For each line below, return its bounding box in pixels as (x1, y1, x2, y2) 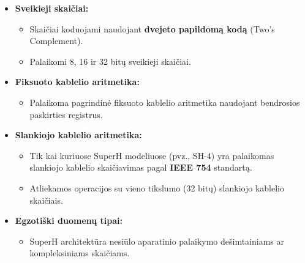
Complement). (29, 34, 83, 47)
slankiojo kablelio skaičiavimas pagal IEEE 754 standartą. (29, 161, 252, 174)
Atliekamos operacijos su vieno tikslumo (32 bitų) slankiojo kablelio (29, 181, 284, 194)
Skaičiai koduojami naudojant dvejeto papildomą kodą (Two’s (29, 22, 275, 35)
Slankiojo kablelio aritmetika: (15, 128, 142, 141)
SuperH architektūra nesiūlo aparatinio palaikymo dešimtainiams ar (29, 234, 285, 247)
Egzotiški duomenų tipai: (15, 214, 123, 227)
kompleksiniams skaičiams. (29, 246, 130, 259)
